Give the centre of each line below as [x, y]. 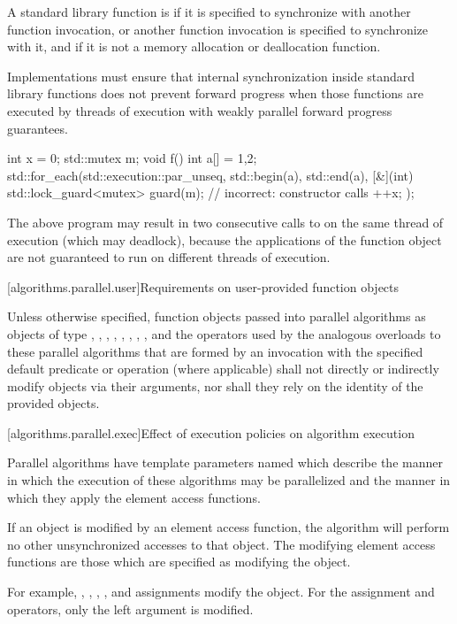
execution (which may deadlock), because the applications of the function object [225, 239]
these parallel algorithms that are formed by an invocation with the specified [215, 351]
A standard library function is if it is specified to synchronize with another [209, 12]
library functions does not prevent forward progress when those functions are [215, 93]
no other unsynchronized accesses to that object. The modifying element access [221, 544]
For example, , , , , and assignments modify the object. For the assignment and [221, 592]
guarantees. [38, 128]
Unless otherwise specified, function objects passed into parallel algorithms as [217, 316]
